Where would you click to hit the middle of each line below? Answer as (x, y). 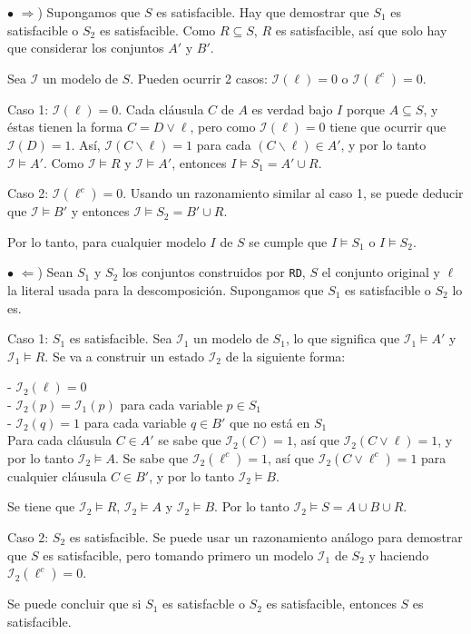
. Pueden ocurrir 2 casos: (199, 78)
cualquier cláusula (57, 475)
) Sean (55, 272)
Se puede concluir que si (74, 604)
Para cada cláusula (60, 440)
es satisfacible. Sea (121, 338)
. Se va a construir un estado (124, 356)
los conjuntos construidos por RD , (214, 272)
